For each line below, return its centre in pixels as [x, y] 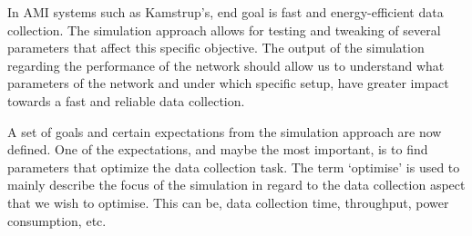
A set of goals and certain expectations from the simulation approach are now [225, 131]
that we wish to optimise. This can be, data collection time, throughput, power [228, 202]
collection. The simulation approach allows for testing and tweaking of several [224, 29]
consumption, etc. [57, 220]
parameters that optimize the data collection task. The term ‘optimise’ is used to [234, 167]
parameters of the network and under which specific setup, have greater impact [228, 83]
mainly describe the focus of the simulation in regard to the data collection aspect [236, 185]
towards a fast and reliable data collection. [126, 100]
